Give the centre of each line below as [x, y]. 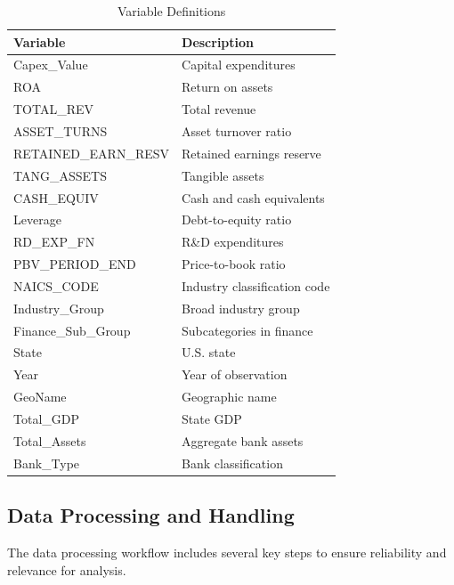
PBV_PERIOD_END [75, 264]
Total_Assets [50, 440]
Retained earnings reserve [251, 153]
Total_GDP [47, 418]
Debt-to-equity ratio [237, 219]
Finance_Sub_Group [72, 330]
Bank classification [232, 463]
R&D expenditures [233, 242]
